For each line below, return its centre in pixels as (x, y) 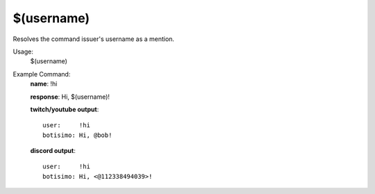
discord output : (53, 151)
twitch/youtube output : (65, 109)
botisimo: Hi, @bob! (77, 135)
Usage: (23, 51)
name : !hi (44, 84)
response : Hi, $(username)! (70, 97)
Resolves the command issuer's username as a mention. (94, 39)
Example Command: (42, 74)
